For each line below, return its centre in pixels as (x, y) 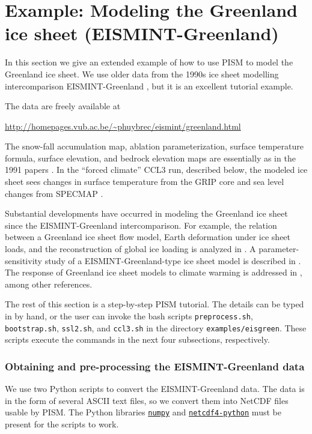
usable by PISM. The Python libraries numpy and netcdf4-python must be (143, 412)
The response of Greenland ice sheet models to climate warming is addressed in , (154, 272)
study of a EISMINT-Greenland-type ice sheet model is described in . (173, 260)
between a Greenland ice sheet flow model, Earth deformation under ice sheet (148, 237)
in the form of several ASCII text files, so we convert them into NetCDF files (147, 400)
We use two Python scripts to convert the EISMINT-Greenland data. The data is (155, 389)
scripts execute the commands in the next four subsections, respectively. (137, 339)
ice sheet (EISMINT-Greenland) (142, 33)
